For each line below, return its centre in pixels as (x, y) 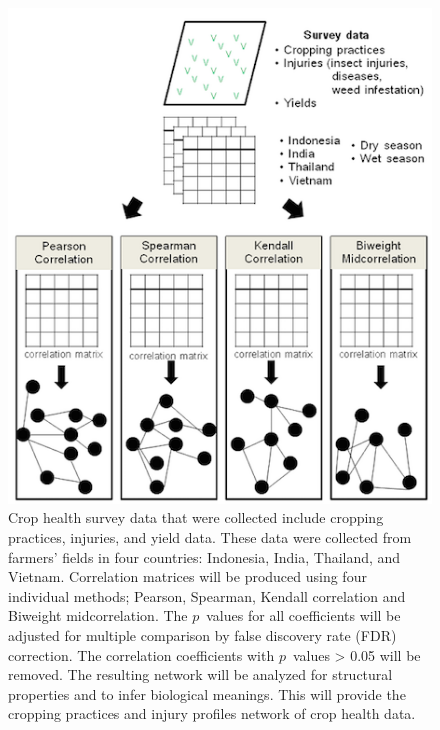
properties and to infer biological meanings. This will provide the (207, 693)
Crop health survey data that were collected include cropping (196, 517)
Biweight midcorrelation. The (98, 615)
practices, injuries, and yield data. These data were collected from (210, 536)
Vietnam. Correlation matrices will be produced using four (187, 576)
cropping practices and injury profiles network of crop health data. (212, 713)
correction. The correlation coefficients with (141, 654)
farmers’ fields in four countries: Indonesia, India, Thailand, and (204, 556)
